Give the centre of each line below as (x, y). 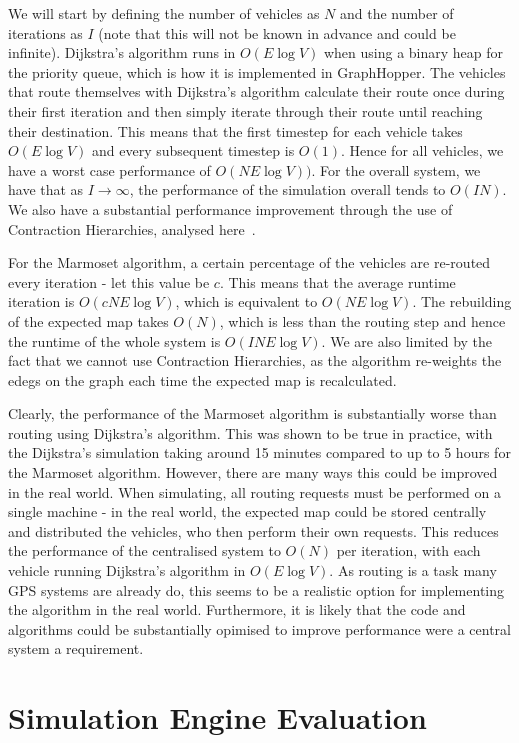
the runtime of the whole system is (114, 340)
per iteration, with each (408, 550)
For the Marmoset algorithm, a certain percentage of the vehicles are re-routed (249, 262)
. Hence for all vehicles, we (422, 150)
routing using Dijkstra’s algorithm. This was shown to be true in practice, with (250, 432)
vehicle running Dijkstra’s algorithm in (127, 570)
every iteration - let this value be (109, 281)
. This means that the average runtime (337, 281)
